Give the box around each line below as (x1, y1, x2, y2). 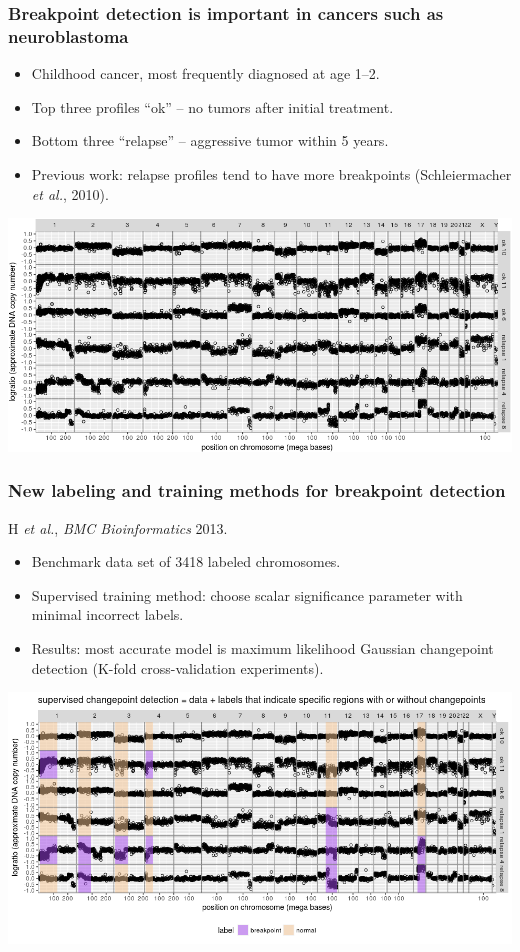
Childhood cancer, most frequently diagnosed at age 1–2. (31, 63, 380, 84)
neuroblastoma (8, 23, 129, 48)
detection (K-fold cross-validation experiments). (31, 657, 324, 678)
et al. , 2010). (31, 183, 109, 204)
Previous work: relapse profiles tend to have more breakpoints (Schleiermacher (31, 163, 512, 184)
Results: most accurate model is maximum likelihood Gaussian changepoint (31, 638, 494, 658)
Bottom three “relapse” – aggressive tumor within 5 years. (31, 130, 389, 151)
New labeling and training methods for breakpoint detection (8, 478, 506, 503)
